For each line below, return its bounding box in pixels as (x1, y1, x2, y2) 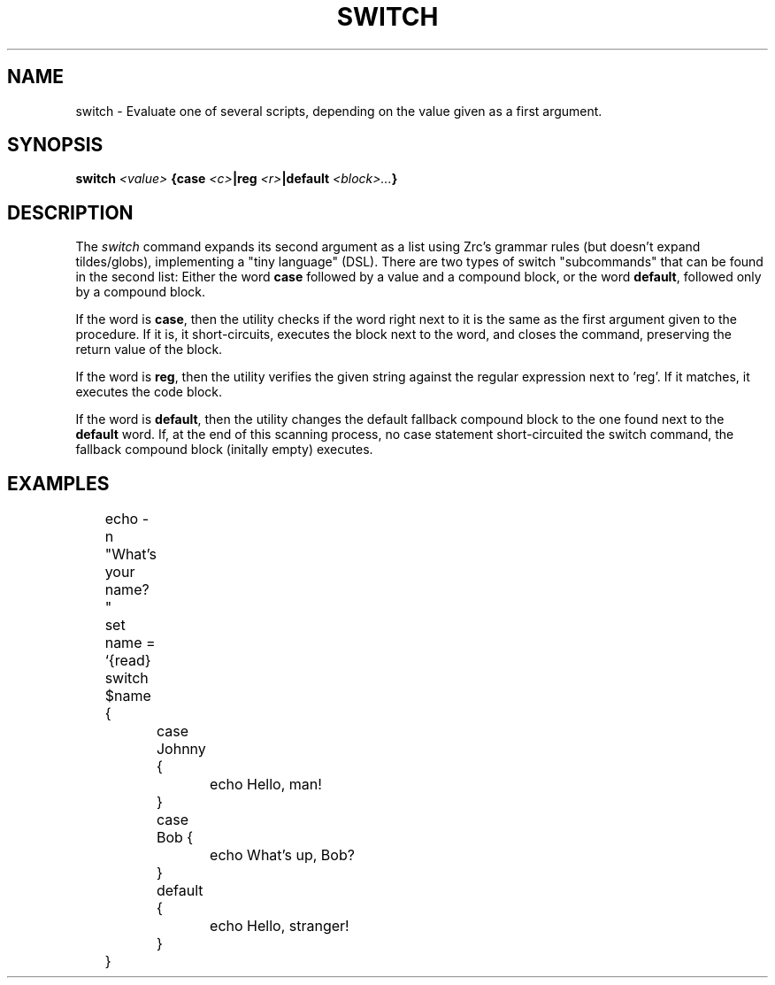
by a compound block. (75, 284, 206, 300)
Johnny (156, 740, 206, 758)
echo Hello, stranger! (210, 917, 349, 935)
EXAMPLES (7, 472, 110, 495)
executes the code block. (75, 384, 223, 400)
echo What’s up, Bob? (210, 846, 355, 865)
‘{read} (104, 651, 151, 670)
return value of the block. (75, 342, 223, 358)
